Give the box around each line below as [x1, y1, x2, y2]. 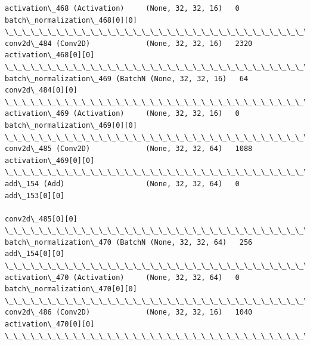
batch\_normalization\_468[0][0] [5, 16, 137, 24]
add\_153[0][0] [5, 191, 65, 200]
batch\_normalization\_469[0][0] [5, 121, 137, 130]
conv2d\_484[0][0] [5, 86, 77, 95]
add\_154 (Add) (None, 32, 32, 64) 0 [5, 179, 240, 188]
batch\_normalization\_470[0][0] [5, 285, 137, 294]
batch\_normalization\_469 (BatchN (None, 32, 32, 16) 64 [5, 74, 249, 83]
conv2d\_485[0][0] [5, 214, 77, 223]
